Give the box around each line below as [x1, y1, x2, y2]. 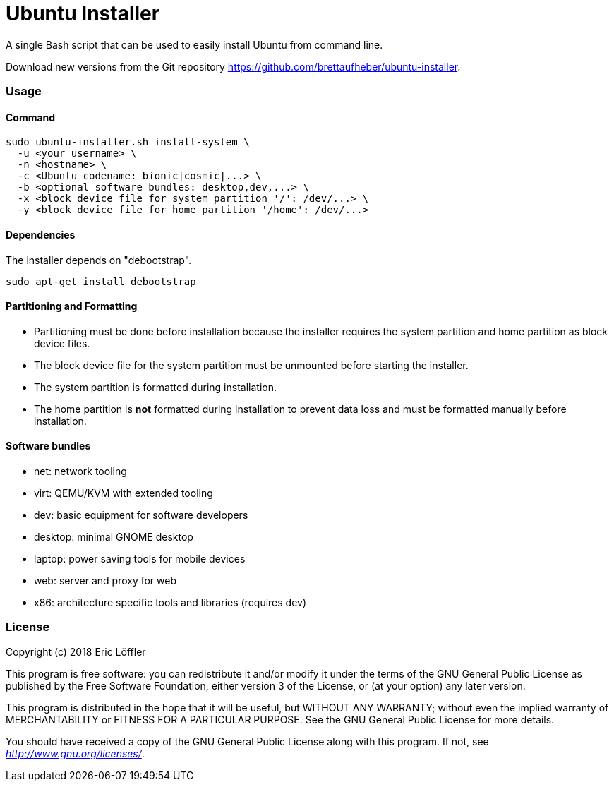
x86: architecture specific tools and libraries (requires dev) [34, 596, 307, 608]
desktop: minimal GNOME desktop [34, 531, 193, 543]
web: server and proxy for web [34, 575, 177, 587]
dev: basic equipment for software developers [34, 509, 248, 521]
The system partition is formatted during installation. [34, 380, 277, 393]
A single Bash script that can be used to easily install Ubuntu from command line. [6, 38, 383, 51]
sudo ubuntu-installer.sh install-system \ [6, 136, 250, 148]
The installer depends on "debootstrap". [6, 253, 192, 266]
